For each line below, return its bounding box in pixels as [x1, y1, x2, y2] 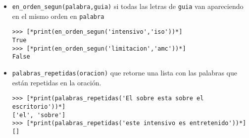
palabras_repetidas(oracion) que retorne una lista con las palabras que [12, 67, 237, 77]
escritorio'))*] [12, 103, 66, 110]
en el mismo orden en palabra [12, 10, 104, 21]
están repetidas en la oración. [12, 77, 101, 87]
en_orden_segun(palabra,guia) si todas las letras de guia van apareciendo [12, 1, 244, 11]
